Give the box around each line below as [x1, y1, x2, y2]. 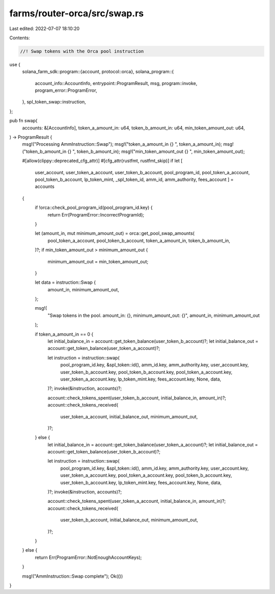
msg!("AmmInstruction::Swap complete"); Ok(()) [22, 573, 123, 579]
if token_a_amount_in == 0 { [35, 331, 94, 337]
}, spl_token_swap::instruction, [22, 99, 86, 105]
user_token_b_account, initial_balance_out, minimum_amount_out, [60, 517, 199, 523]
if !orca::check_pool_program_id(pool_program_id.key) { [35, 204, 153, 211]
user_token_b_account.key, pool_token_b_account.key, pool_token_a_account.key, [60, 369, 233, 375]
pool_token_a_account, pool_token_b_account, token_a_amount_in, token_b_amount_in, [47, 237, 230, 244]
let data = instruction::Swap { [35, 279, 96, 285]
